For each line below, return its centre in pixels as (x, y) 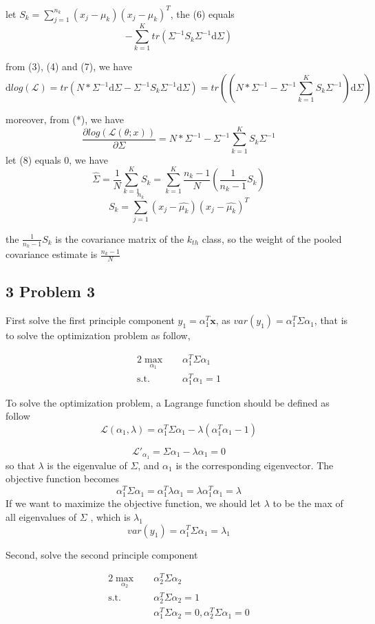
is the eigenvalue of (87, 465)
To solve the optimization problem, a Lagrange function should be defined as (168, 402)
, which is (110, 516)
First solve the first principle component (90, 320)
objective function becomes (62, 478)
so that (20, 465)
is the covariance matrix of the (120, 238)
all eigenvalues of (41, 516)
